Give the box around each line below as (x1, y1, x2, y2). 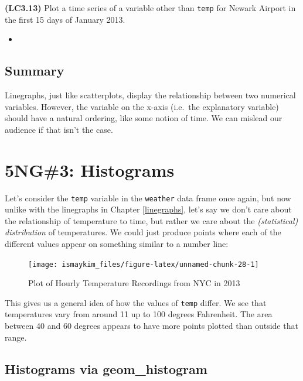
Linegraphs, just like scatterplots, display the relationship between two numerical (5, 89, 296, 101)
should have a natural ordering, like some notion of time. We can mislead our (5, 112, 282, 124)
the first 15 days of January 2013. (5, 13, 125, 25)
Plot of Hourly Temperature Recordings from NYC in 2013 (28, 277, 240, 289)
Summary (5, 61, 64, 80)
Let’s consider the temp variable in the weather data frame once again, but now (5, 191, 291, 204)
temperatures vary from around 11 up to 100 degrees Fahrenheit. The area (5, 308, 273, 320)
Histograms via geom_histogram (5, 359, 207, 377)
